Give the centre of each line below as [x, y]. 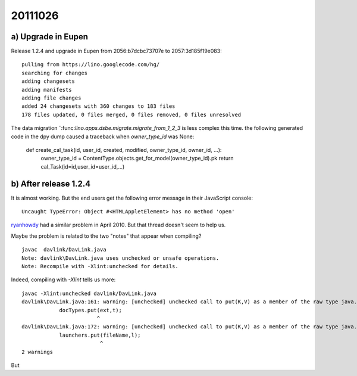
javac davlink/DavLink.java [64, 250]
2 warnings [37, 352]
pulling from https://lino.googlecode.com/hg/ [91, 65]
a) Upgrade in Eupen [50, 37]
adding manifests [47, 90]
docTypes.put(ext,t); [90, 310]
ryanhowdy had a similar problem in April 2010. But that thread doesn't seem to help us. [118, 225]
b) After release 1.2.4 [51, 184]
